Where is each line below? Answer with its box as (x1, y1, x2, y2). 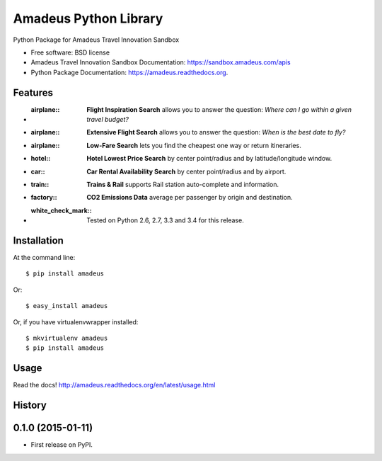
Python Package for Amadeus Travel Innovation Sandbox (13, 35, 180, 44)
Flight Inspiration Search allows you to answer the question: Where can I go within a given (86, 105, 352, 113)
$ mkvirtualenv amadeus (25, 334, 108, 342)
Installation (13, 234, 64, 246)
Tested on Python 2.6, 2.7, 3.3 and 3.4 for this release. (86, 216, 244, 224)
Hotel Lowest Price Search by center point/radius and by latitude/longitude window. (86, 154, 332, 163)
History (13, 399, 47, 411)
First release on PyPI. (30, 440, 93, 449)
